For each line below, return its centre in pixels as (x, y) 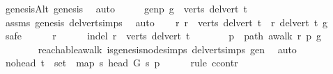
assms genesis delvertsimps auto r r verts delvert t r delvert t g (166, 22)
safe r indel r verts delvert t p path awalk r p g (163, 36)
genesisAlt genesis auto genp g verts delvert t (126, 8)
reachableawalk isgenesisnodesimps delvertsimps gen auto (167, 49)
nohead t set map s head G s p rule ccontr (122, 63)
